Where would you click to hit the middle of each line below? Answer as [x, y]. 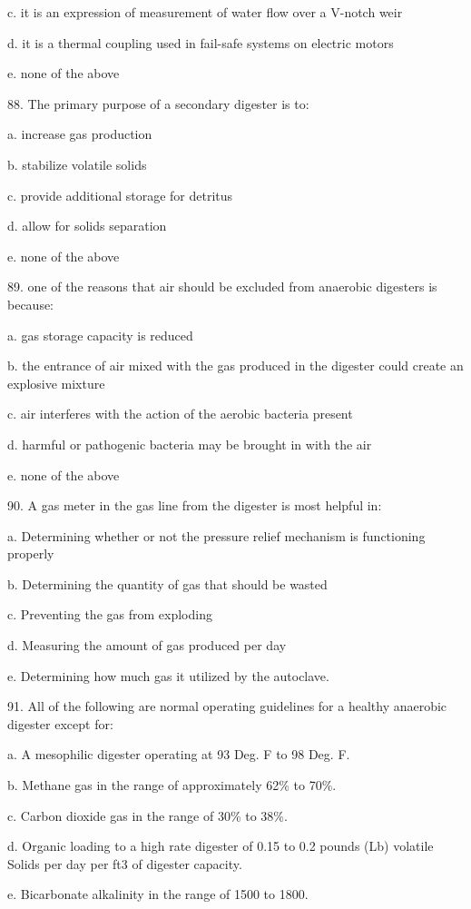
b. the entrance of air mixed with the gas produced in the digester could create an [235, 366]
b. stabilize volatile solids [77, 164]
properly [31, 553]
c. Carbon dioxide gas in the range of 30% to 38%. [147, 815]
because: [31, 304]
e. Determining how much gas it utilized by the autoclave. [168, 675]
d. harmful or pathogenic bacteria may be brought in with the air [190, 444]
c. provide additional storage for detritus [120, 195]
